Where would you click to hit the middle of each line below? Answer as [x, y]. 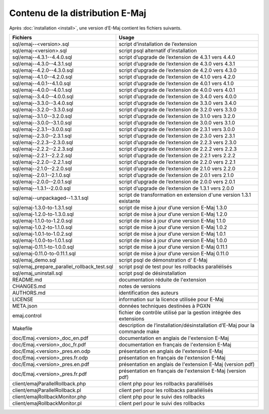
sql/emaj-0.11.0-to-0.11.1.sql [44, 253]
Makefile [22, 328]
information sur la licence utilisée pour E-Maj [171, 299]
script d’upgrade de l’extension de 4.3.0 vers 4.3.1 [177, 63]
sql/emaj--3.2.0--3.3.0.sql [43, 109]
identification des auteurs [149, 293]
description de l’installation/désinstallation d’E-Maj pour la [187, 325]
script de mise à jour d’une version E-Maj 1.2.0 [173, 214]
